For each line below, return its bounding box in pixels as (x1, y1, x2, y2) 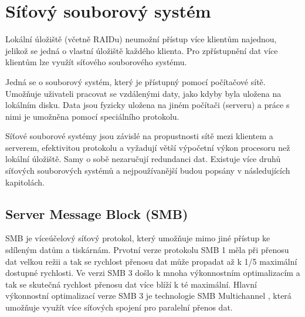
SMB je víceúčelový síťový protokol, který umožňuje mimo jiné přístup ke (5, 232, 270, 244)
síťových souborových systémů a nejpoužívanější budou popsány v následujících (5, 164, 290, 177)
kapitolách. (5, 176, 45, 188)
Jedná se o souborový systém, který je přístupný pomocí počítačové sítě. (5, 75, 266, 87)
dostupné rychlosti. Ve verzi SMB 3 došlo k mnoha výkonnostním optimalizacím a (5, 267, 300, 279)
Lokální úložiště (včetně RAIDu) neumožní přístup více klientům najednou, (5, 33, 277, 45)
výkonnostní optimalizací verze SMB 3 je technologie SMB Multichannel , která (5, 289, 292, 302)
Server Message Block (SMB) (5, 204, 188, 222)
